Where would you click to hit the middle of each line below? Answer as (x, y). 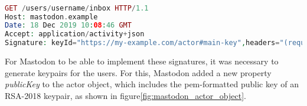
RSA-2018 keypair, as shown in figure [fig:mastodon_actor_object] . (125, 95)
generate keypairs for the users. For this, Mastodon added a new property (138, 72)
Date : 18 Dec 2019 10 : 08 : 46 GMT (68, 25)
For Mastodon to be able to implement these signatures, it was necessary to (142, 61)
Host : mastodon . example (51, 17)
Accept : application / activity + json (75, 34)
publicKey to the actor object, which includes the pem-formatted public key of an (152, 84)
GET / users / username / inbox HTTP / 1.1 (77, 8)
